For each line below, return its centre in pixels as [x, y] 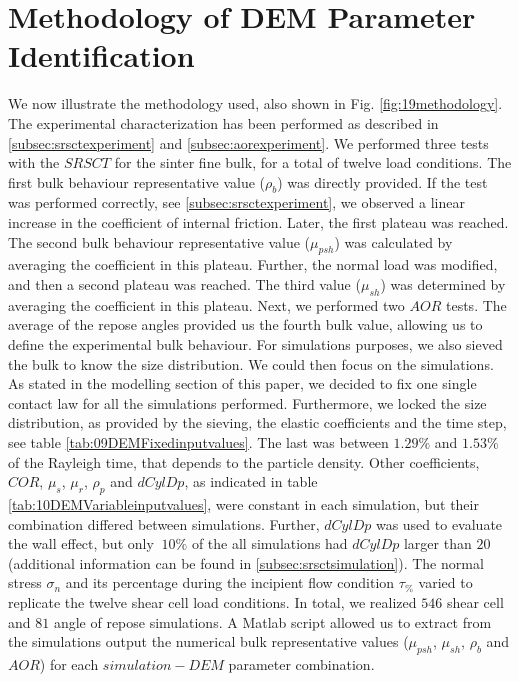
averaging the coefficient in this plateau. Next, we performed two [206, 304]
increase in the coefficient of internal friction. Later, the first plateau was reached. [258, 222]
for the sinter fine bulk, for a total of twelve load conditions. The [313, 162]
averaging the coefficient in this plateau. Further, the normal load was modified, [253, 264]
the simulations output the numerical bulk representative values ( [208, 641]
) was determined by [443, 284]
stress [25, 582]
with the [34, 162]
